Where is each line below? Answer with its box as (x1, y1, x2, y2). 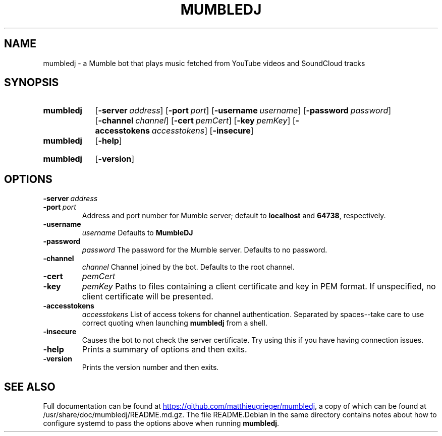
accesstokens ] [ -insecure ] (151, 126, 254, 136)
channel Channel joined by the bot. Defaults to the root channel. (82, 263, 295, 272)
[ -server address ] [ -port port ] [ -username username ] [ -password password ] (95, 105, 392, 116)
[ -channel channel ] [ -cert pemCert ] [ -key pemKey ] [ (95, 115, 296, 126)
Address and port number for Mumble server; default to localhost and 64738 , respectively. (82, 211, 386, 220)
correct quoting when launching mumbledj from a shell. (82, 319, 267, 328)
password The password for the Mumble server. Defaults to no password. (82, 245, 327, 255)
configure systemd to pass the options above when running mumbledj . (43, 419, 280, 428)
